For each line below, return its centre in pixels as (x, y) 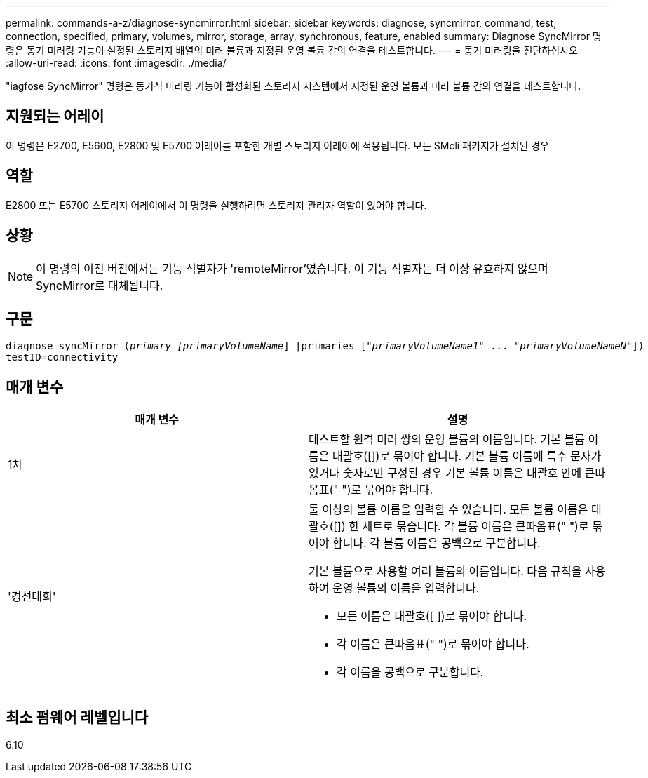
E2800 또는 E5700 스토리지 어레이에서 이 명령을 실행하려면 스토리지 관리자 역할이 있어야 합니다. (216, 205)
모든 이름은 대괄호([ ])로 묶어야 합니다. (432, 616)
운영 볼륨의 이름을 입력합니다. (406, 588)
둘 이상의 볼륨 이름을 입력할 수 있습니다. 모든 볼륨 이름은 (448, 510)
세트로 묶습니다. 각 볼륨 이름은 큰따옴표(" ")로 (475, 527)
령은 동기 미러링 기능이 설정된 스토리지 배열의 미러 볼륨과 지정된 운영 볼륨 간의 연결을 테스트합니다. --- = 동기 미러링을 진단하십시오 (292, 50)
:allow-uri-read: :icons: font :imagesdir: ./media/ (116, 63)
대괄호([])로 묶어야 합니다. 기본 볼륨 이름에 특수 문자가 (467, 456)
